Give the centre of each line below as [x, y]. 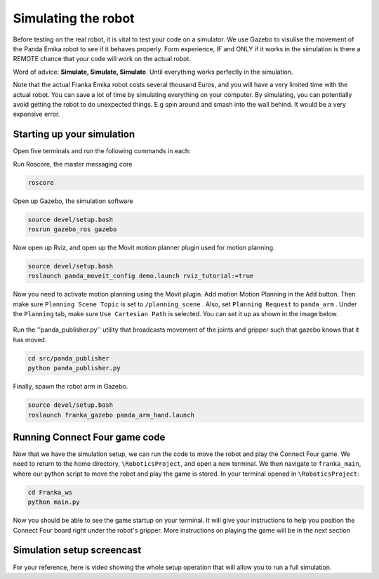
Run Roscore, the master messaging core [73, 164]
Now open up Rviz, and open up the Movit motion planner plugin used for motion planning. [144, 247]
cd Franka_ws [50, 492]
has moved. [30, 339]
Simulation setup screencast [77, 551]
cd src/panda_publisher [69, 358]
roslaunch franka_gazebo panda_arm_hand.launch [111, 415]
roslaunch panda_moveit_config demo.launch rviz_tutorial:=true [141, 276]
